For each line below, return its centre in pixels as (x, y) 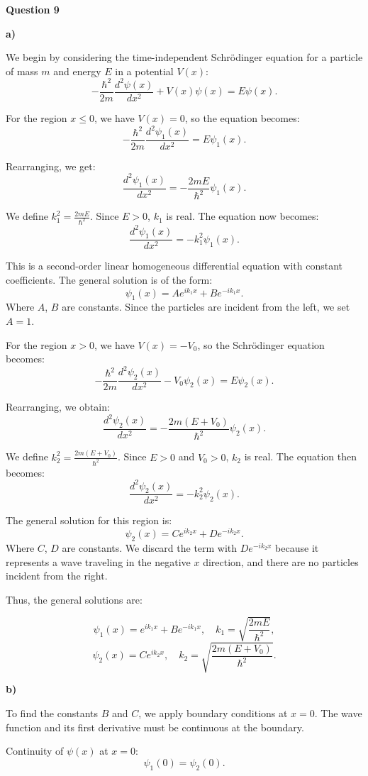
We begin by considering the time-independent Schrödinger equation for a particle (184, 57)
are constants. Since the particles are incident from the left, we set (206, 307)
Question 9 (33, 9)
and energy (77, 71)
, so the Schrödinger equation (261, 344)
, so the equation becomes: (242, 117)
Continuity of (35, 751)
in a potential (144, 71)
